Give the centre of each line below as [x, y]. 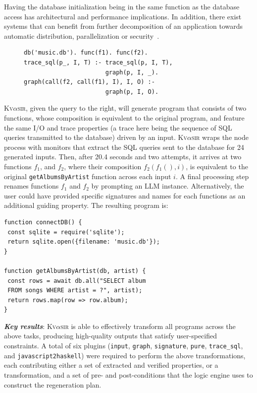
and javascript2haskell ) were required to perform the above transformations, [125, 355]
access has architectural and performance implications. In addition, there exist [123, 16]
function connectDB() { [43, 222]
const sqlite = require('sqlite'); [66, 232]
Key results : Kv [30, 326]
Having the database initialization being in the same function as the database [122, 6]
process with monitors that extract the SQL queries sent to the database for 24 [124, 147]
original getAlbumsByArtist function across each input [88, 176]
